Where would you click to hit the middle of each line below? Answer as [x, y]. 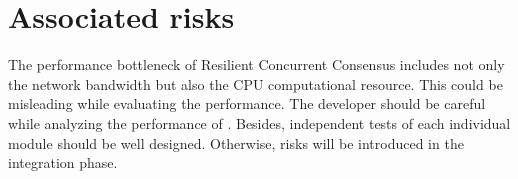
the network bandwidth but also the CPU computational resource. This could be [255, 83]
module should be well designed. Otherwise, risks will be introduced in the [236, 142]
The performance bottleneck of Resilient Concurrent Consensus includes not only [256, 64]
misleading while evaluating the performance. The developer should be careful [247, 103]
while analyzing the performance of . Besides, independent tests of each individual [259, 122]
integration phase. [63, 162]
